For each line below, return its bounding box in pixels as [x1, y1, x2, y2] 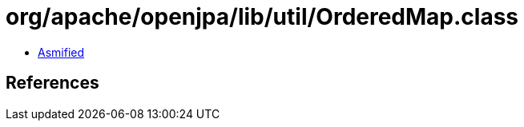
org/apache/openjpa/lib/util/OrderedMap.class [6, 3, 519, 30]
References [6, 73, 99, 93]
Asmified [38, 45, 85, 59]
